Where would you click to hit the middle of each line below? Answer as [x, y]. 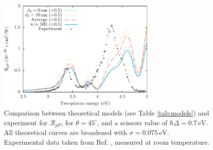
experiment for [26, 122]
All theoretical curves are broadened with [66, 132]
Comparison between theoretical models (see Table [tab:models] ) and [106, 113]
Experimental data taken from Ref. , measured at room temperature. [107, 142]
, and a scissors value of [132, 122]
